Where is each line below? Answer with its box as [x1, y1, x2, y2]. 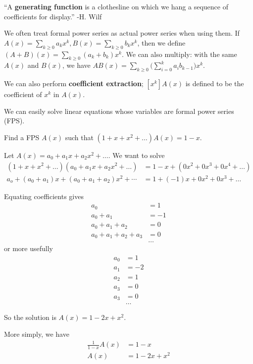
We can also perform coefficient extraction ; [4, 78, 144, 89]
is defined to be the [185, 78, 244, 89]
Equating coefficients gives [4, 191, 84, 201]
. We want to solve [108, 150, 165, 160]
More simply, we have [4, 328, 69, 339]
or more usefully [4, 243, 53, 254]
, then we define [137, 37, 186, 48]
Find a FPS [4, 132, 40, 142]
